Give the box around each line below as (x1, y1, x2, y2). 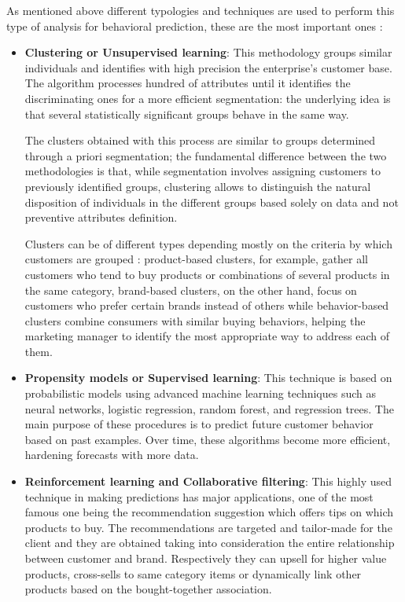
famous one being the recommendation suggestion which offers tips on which (24, 504, 394, 520)
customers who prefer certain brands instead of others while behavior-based (24, 297, 389, 314)
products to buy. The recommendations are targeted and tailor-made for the (24, 519, 392, 535)
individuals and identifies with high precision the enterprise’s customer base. (24, 59, 392, 75)
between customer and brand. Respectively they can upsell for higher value (24, 550, 387, 566)
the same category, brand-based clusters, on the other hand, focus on (24, 281, 357, 298)
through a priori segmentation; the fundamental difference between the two (24, 147, 387, 163)
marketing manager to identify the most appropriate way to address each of (24, 328, 389, 344)
